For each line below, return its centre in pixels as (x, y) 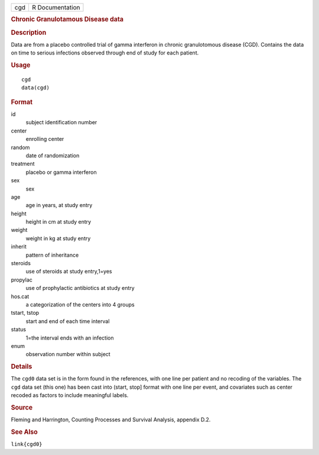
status (19, 330)
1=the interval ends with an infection (70, 338)
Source (22, 407)
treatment (23, 164)
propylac (22, 280)
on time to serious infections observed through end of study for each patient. (105, 53)
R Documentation (56, 7)
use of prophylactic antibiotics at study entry (80, 288)
